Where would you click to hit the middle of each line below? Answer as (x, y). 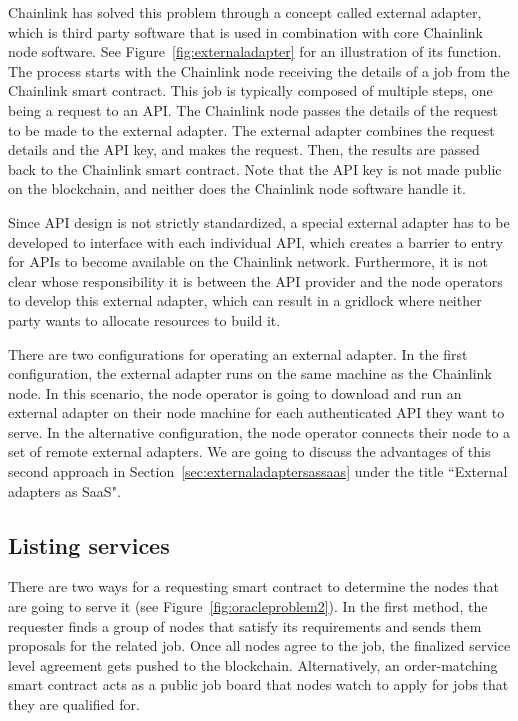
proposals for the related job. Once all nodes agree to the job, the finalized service (259, 645)
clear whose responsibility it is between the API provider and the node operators (255, 280)
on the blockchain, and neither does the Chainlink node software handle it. (237, 188)
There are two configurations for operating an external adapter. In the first (238, 353)
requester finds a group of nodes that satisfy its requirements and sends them (245, 625)
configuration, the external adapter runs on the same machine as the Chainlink (250, 373)
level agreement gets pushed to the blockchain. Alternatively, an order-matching (253, 664)
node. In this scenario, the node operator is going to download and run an (235, 392)
